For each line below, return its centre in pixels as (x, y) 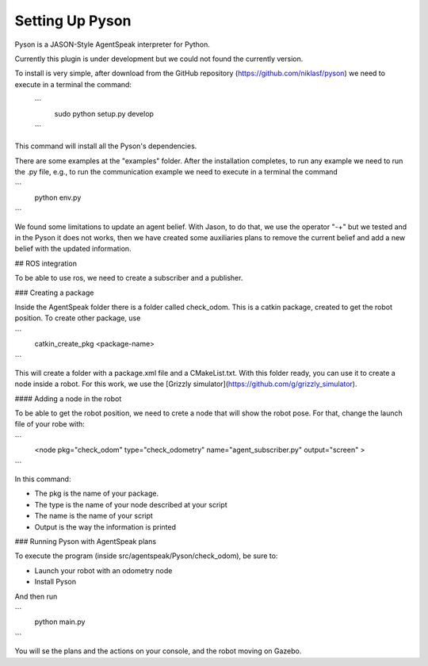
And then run (36, 596)
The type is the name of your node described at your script (131, 504)
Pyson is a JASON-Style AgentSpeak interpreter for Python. (112, 44)
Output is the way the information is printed (105, 526)
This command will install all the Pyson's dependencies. (106, 146)
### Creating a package (54, 293)
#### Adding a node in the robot (68, 398)
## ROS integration (46, 263)
